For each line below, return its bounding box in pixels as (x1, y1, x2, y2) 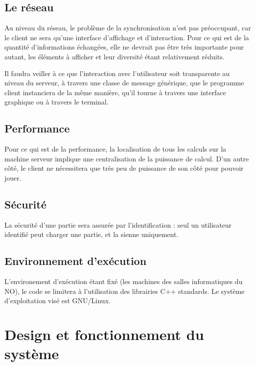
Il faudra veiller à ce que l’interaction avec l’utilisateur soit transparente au (4, 68, 230, 78)
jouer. (4, 172, 22, 183)
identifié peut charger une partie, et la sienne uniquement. (4, 229, 179, 239)
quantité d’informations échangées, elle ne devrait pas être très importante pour (4, 42, 244, 52)
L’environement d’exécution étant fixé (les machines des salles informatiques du (4, 276, 243, 287)
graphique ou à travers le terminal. (4, 97, 109, 107)
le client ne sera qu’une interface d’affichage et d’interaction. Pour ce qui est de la (4, 32, 249, 42)
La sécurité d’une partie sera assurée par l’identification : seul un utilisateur (4, 219, 232, 230)
